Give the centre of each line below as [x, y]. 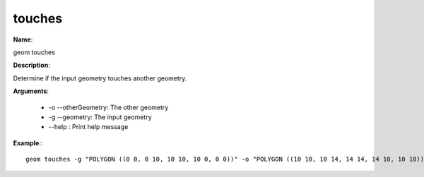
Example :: [28, 143]
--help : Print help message [88, 127]
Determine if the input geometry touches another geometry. [100, 78]
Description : [32, 65]
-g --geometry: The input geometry [100, 117]
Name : [23, 39]
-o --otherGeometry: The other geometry [108, 107]
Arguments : [31, 91]
